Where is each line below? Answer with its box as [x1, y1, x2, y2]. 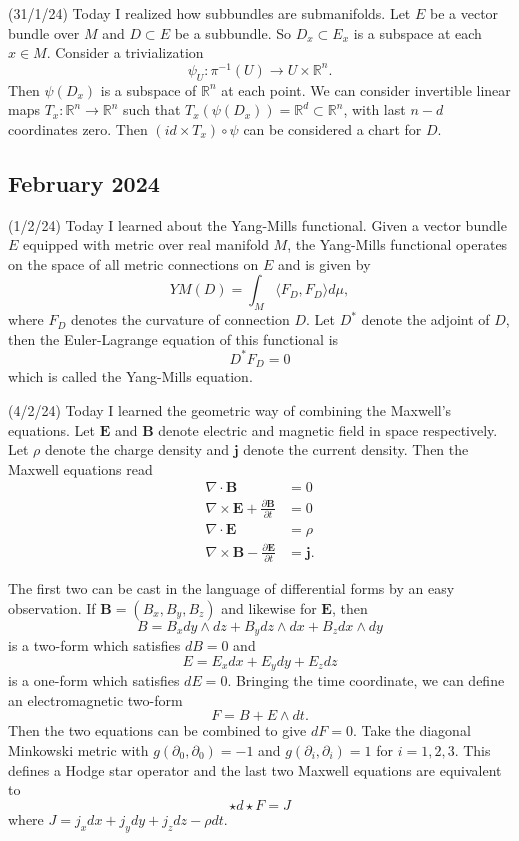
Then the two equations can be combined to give [8, 720, 307, 741]
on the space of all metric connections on [8, 253, 259, 274]
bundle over [8, 22, 80, 43]
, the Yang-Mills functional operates [287, 234, 508, 255]
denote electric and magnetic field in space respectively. [158, 419, 498, 440]
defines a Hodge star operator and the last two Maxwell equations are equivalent [8, 759, 502, 780]
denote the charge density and [44, 439, 230, 460]
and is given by [277, 253, 371, 274]
